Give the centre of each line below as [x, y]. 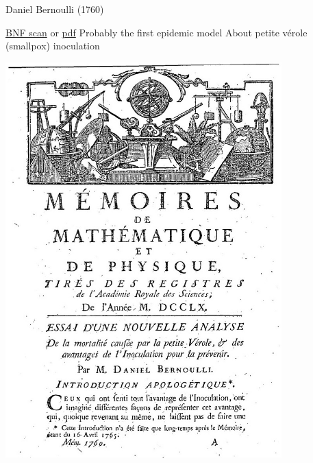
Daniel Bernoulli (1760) [55, 9]
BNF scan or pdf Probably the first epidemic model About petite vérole [156, 32]
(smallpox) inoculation [53, 46]
